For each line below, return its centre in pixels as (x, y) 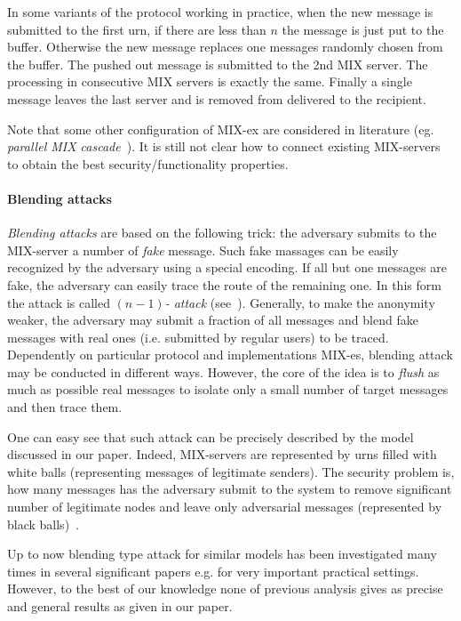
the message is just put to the (363, 29)
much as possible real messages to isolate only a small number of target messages (228, 389)
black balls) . (43, 524)
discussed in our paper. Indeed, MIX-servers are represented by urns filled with (222, 454)
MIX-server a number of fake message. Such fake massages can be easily (203, 250)
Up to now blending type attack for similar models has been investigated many (222, 554)
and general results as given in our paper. (120, 606)
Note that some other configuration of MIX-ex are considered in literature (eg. (221, 129)
